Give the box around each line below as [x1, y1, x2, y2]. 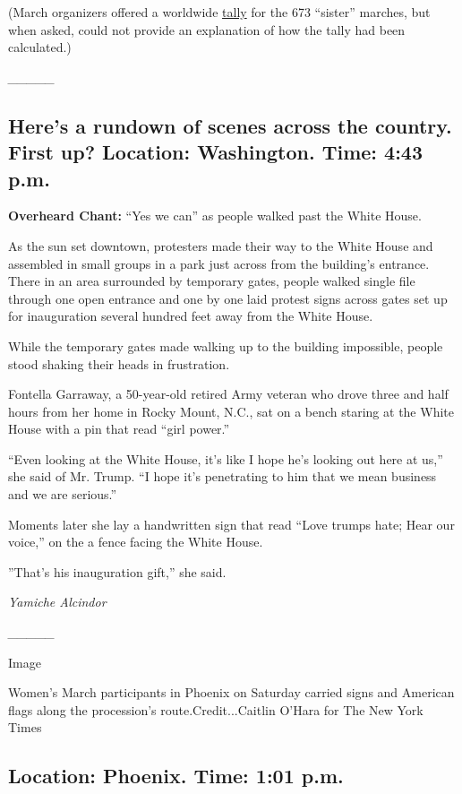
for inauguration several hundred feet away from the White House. [8, 306, 373, 325]
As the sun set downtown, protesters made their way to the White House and [8, 236, 433, 255]
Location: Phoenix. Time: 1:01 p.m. [8, 762, 344, 790]
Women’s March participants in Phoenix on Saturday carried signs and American [8, 683, 455, 702]
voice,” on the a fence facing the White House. [8, 532, 263, 551]
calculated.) [8, 38, 72, 56]
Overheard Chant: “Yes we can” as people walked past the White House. [8, 206, 422, 225]
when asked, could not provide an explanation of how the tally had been [8, 20, 406, 39]
